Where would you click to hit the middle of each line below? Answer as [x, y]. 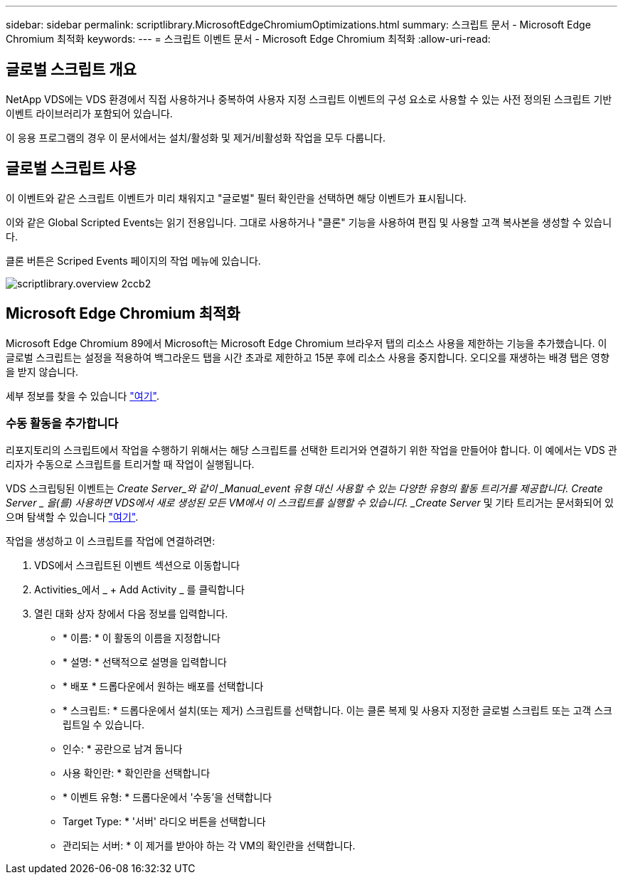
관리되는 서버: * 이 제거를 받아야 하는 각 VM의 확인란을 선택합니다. [209, 846]
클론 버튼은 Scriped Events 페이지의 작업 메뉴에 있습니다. [133, 260]
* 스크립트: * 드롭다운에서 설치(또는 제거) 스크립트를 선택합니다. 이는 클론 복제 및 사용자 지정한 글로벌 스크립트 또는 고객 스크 [337, 711]
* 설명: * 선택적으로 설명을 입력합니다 [145, 662]
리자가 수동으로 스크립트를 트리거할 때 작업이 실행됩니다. [130, 465]
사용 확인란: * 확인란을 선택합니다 [137, 773]
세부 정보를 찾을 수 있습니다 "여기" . [82, 396]
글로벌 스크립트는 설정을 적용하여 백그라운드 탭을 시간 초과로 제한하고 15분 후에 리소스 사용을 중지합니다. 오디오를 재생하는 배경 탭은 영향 [308, 357]
